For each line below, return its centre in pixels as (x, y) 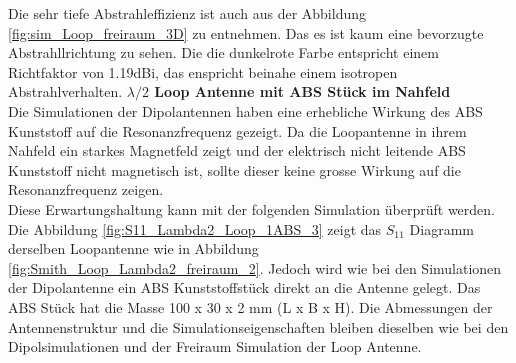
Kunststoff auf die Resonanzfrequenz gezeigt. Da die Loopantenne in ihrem (237, 130)
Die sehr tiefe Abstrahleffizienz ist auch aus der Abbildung (187, 13)
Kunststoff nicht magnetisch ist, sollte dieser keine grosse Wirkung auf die (234, 169)
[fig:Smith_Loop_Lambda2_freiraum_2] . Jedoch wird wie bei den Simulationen (255, 267)
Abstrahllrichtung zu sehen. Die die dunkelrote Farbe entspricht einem (223, 52)
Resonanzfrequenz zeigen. (86, 189)
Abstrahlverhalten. (65, 91)
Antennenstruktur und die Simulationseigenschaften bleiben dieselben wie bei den (258, 326)
